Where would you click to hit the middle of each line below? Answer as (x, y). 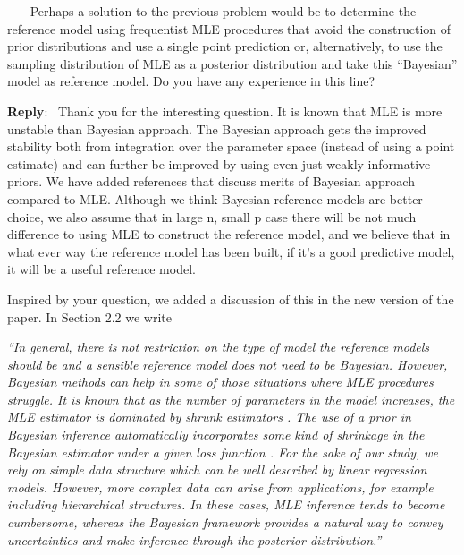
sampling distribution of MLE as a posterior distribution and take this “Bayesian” (232, 63)
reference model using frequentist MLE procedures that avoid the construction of (229, 28)
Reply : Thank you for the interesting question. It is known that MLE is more (225, 111)
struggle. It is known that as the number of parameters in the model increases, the (231, 399)
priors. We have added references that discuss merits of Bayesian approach (211, 181)
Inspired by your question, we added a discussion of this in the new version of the (231, 299)
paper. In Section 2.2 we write (90, 316)
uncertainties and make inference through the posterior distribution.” (194, 539)
